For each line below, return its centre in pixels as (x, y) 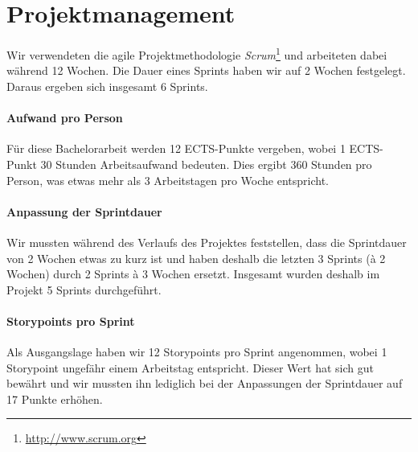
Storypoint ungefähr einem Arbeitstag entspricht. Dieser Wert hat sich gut (190, 367)
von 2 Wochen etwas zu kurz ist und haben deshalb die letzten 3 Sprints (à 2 (196, 258)
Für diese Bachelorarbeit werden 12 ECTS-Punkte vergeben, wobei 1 (176, 148)
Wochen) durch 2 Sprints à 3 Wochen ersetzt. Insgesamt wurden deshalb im (193, 274)
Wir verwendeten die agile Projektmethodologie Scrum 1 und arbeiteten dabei (197, 53)
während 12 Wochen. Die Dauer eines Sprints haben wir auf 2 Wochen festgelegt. (206, 70)
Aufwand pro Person (65, 118)
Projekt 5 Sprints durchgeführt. (84, 289)
